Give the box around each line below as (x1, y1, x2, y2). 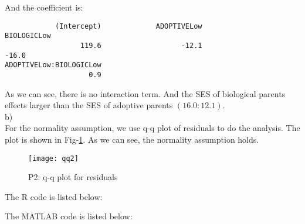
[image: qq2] (28, 154, 79, 163)
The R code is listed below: (5, 190, 103, 202)
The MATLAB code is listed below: (5, 210, 133, 222)
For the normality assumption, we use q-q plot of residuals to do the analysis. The (5, 122, 300, 134)
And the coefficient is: (5, 1, 83, 13)
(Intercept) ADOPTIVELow (55, 22, 202, 30)
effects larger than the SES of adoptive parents (5, 99, 173, 111)
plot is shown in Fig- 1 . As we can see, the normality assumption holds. (5, 133, 259, 145)
